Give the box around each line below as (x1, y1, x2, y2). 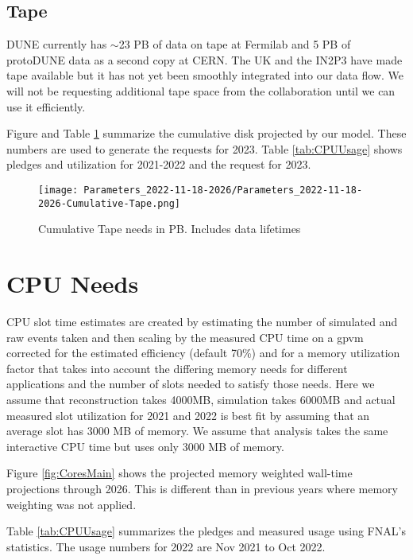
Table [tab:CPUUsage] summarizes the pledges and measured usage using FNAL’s (6, 523, 406, 539)
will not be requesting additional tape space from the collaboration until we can (6, 82, 396, 99)
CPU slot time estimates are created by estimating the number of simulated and (6, 313, 398, 329)
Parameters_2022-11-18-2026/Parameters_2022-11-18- (83, 184, 363, 196)
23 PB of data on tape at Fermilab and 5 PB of (118, 36, 351, 52)
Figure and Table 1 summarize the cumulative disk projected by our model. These (6, 125, 407, 142)
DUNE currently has (6, 36, 107, 52)
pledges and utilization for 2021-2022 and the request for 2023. (6, 156, 311, 173)
